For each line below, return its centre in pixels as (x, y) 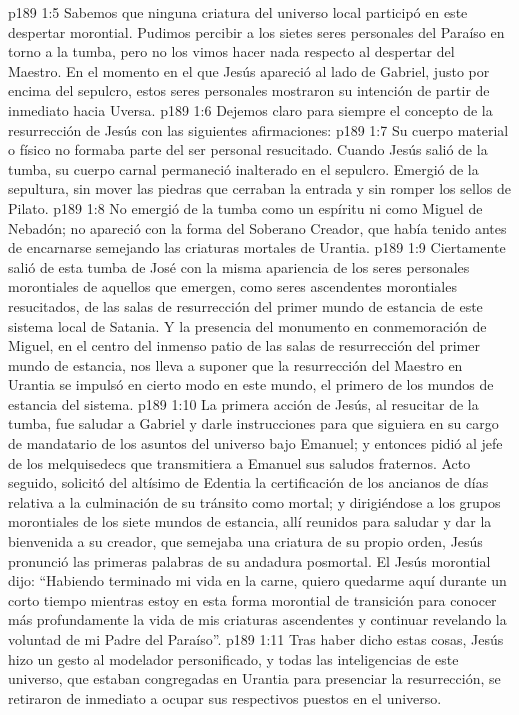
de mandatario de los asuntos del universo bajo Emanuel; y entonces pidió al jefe (255, 443)
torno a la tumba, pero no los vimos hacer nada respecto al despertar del (231, 51)
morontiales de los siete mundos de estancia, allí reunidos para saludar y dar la (250, 521)
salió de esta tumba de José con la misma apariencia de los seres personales (239, 266)
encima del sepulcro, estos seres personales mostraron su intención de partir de (249, 90)
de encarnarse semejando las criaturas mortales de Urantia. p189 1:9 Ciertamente (257, 247)
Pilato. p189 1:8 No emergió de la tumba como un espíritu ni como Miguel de (245, 207)
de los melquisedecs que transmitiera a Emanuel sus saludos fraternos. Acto (239, 462)
